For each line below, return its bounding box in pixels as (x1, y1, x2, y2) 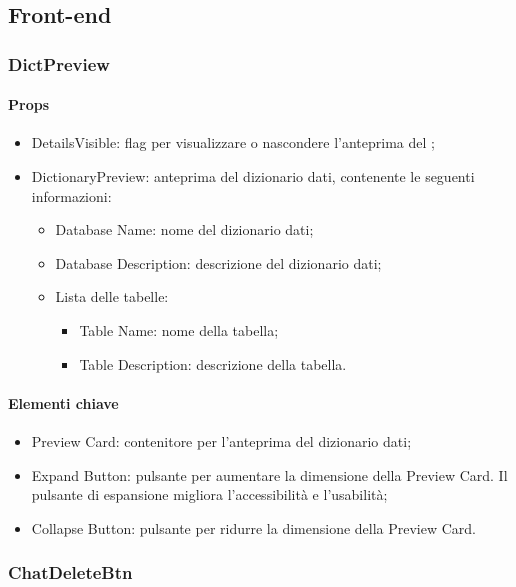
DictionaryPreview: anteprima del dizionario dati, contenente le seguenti (31, 166, 475, 187)
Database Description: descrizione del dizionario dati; (55, 252, 382, 273)
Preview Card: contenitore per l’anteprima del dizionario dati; (31, 430, 412, 451)
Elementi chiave (8, 392, 119, 413)
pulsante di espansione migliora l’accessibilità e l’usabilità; (31, 484, 388, 505)
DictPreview (8, 51, 110, 76)
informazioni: (31, 185, 112, 206)
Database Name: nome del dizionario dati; (55, 219, 314, 240)
